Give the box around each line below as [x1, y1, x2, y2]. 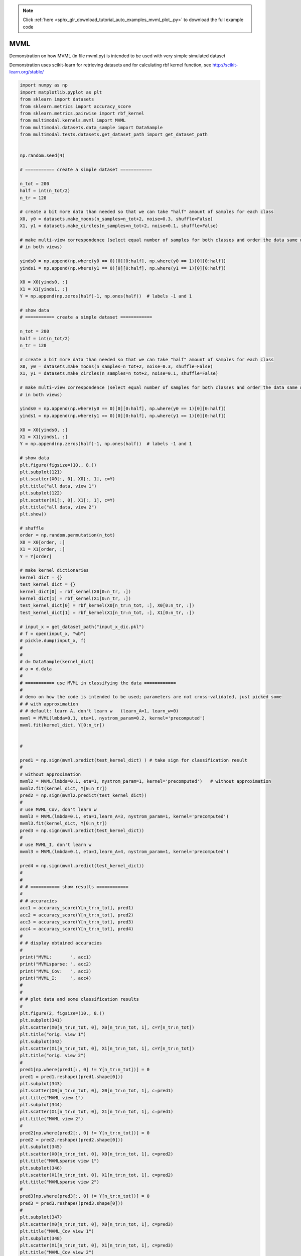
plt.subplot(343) [20, 1081, 63, 1086]
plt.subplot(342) [20, 1038, 63, 1044]
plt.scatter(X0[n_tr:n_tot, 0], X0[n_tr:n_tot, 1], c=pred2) [20, 1151, 174, 1157]
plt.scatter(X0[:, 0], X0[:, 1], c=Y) [20, 476, 115, 482]
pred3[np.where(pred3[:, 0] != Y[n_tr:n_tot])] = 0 [20, 1193, 150, 1199]
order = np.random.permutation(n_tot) [20, 533, 115, 538]
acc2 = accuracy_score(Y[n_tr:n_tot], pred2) [20, 912, 134, 918]
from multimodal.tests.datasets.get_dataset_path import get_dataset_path [20, 132, 208, 138]
